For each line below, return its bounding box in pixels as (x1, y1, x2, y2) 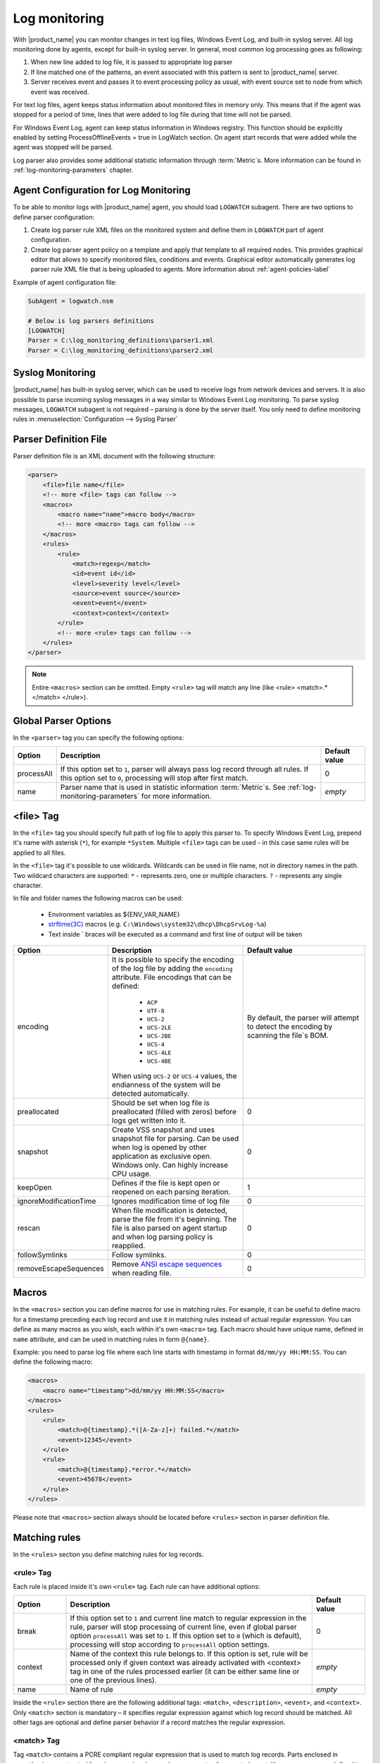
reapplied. (111, 1240, 146, 1250)
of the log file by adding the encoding (111, 963, 233, 973)
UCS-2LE (146, 1023, 172, 1031)
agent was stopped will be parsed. (13, 143, 113, 152)
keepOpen (17, 1182, 52, 1192)
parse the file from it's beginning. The (111, 1214, 237, 1224)
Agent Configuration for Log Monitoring (13, 184, 191, 197)
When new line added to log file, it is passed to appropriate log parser (30, 58, 233, 66)
